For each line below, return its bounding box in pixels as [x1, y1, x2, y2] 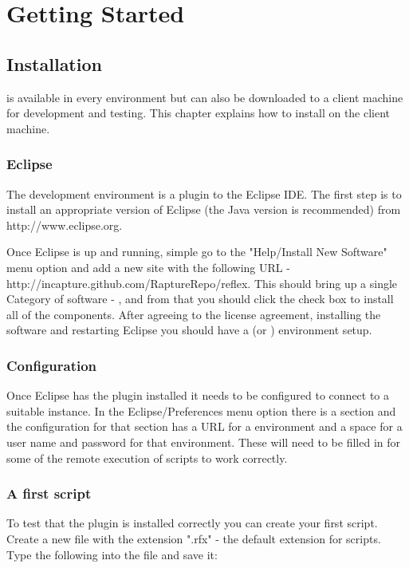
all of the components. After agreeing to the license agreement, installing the [6, 306, 381, 322]
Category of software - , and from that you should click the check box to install [6, 290, 394, 307]
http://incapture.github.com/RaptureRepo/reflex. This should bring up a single [6, 274, 398, 291]
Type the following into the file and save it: [6, 546, 218, 562]
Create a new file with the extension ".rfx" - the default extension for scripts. [6, 530, 381, 546]
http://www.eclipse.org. [6, 216, 123, 233]
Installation [6, 51, 102, 76]
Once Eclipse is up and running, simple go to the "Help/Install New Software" [6, 243, 387, 260]
